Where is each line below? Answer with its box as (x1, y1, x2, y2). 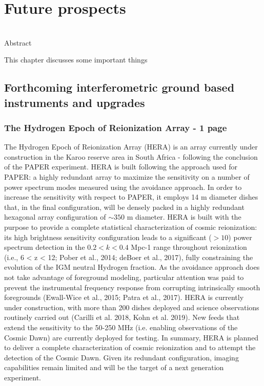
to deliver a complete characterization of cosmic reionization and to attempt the (4, 342, 256, 353)
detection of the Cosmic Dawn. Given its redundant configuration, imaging (4, 352, 239, 362)
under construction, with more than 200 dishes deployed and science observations (4, 302, 259, 312)
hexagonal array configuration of (4, 211, 106, 222)
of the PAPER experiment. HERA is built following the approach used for (4, 161, 237, 172)
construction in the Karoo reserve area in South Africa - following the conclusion (4, 151, 258, 162)
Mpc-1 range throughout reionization (131, 242, 247, 252)
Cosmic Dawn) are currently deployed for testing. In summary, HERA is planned (4, 332, 259, 342)
